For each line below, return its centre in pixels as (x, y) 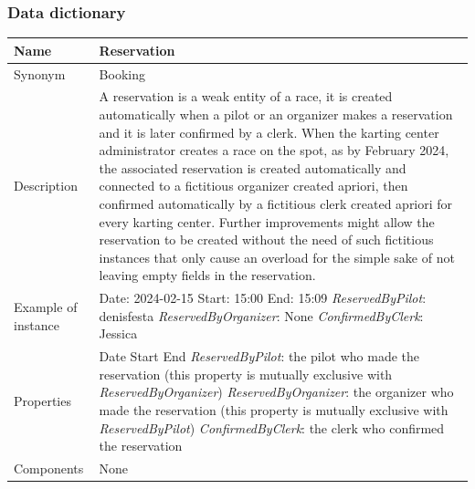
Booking (122, 73)
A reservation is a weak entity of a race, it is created (246, 96)
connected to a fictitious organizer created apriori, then (253, 186)
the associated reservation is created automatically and (253, 167)
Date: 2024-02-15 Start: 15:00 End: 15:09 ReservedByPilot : (263, 298)
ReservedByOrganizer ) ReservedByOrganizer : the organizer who (276, 392)
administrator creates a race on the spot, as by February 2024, (274, 150)
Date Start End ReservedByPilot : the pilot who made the (259, 356)
